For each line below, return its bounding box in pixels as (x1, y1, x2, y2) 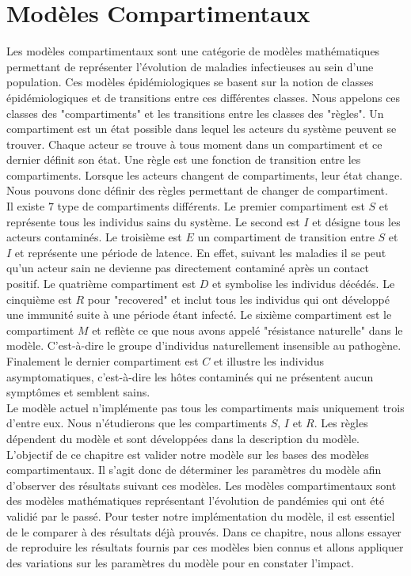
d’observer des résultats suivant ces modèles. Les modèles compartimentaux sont (6, 476, 397, 493)
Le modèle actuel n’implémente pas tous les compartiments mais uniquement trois (6, 399, 405, 415)
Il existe (6, 198, 45, 214)
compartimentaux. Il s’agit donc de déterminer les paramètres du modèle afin (6, 461, 382, 478)
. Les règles (314, 415, 368, 431)
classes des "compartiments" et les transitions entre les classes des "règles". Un (6, 104, 384, 121)
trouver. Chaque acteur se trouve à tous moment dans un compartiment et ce (6, 135, 382, 152)
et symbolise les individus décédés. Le (212, 275, 395, 292)
